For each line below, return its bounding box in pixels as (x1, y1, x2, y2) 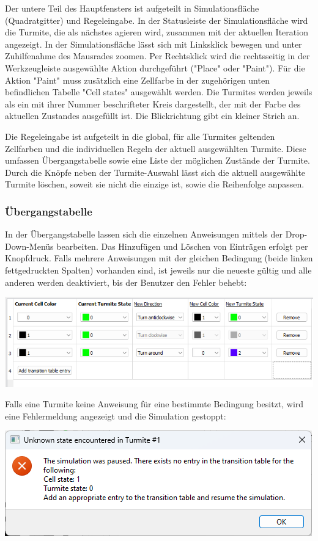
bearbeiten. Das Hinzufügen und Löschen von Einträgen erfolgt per (56, 239, 308, 252)
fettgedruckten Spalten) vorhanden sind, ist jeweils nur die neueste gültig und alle (5, 263, 312, 276)
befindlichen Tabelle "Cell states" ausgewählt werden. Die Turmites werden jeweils (5, 85, 312, 98)
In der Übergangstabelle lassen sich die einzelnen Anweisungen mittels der (5, 228, 283, 241)
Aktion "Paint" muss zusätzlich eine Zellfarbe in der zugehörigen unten (5, 73, 270, 86)
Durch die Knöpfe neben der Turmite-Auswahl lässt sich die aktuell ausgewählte (5, 165, 306, 178)
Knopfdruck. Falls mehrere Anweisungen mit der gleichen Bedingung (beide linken (5, 252, 313, 264)
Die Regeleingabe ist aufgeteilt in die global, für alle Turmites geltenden (5, 129, 275, 142)
